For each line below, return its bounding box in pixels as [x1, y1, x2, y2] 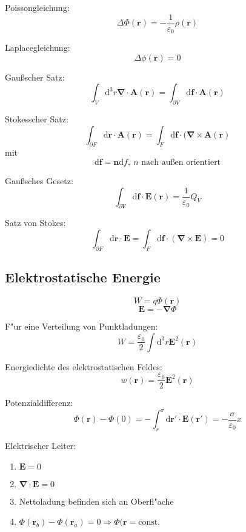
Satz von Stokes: [5, 216, 66, 229]
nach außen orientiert [141, 158, 221, 167]
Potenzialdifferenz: [5, 396, 73, 409]
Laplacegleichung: [5, 41, 70, 54]
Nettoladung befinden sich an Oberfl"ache [19, 494, 174, 507]
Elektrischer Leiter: [5, 439, 76, 452]
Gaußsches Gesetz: [5, 175, 73, 187]
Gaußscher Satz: [5, 70, 65, 83]
